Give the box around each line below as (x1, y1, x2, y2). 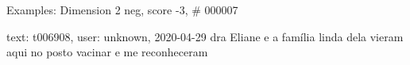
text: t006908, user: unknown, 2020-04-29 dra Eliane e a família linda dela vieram (6, 28, 404, 44)
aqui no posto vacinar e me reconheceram (6, 44, 208, 60)
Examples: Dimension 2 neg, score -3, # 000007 (6, 2, 238, 17)
